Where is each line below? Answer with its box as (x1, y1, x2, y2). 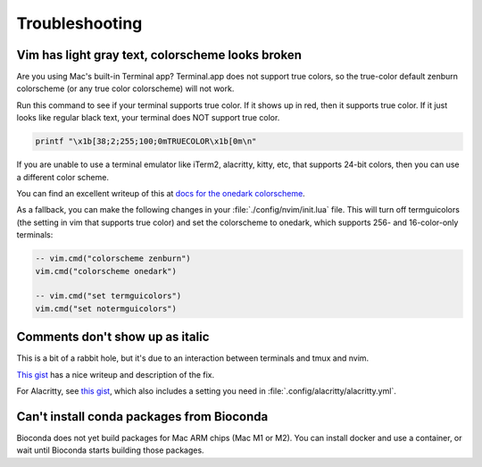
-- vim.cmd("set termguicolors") (35, 291, 182, 301)
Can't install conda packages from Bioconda (16, 409, 269, 424)
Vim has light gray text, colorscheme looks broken (16, 47, 303, 63)
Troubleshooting (16, 13, 143, 33)
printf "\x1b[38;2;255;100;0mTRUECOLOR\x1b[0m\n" (35, 137, 257, 146)
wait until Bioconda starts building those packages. (16, 445, 204, 455)
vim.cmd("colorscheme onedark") (35, 266, 178, 276)
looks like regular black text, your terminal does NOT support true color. (16, 113, 280, 123)
